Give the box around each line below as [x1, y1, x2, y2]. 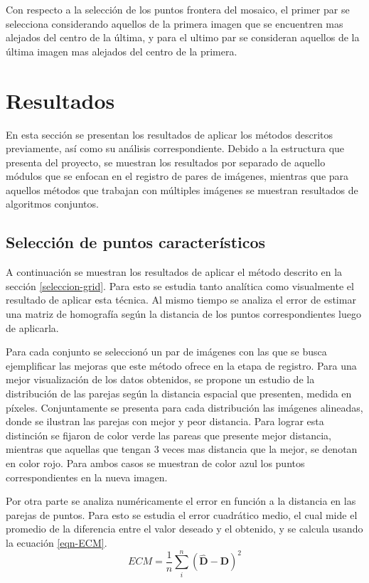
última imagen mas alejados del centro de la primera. [6, 43, 237, 58]
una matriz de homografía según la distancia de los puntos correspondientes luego [6, 306, 361, 321]
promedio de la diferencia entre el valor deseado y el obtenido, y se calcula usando [6, 521, 363, 536]
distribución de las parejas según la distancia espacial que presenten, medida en [6, 386, 352, 401]
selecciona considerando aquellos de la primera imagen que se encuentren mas [6, 16, 343, 31]
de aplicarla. [6, 320, 59, 335]
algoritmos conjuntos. [6, 196, 99, 211]
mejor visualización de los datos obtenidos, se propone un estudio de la [6, 372, 315, 387]
